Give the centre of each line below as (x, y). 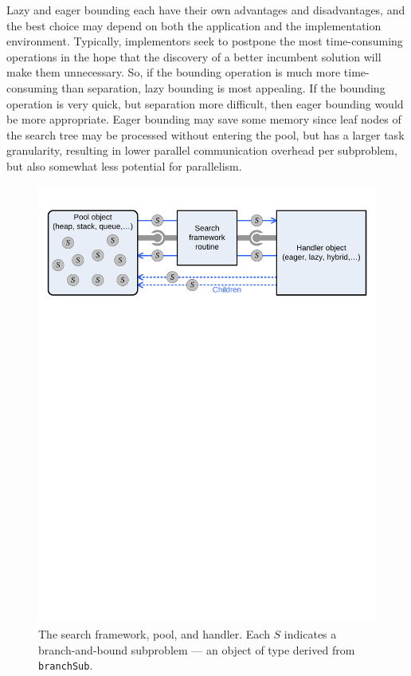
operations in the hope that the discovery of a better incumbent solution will (194, 56)
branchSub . (66, 665)
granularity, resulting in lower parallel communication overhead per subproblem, (202, 150)
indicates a (310, 634)
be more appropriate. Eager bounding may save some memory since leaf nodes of (204, 119)
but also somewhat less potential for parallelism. (124, 165)
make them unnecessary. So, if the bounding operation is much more (174, 72)
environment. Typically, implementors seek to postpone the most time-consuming (205, 41)
